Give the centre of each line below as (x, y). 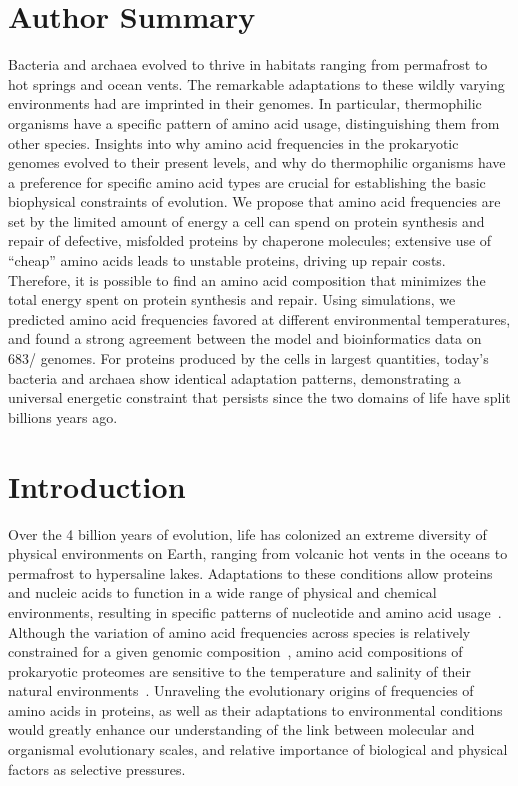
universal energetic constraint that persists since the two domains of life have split (259, 397)
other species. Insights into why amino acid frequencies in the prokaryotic (233, 142)
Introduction (97, 485)
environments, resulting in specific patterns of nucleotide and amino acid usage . (255, 611)
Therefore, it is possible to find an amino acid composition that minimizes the (247, 279)
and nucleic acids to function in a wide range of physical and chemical (222, 592)
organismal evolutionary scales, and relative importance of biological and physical (258, 749)
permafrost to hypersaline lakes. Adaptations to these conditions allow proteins (250, 572)
